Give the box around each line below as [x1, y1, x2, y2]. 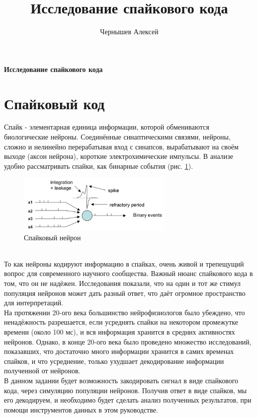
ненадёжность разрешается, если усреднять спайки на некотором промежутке [4, 317, 238, 327]
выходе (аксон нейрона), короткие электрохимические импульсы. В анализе [4, 151, 234, 161]
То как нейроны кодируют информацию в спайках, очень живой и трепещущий [4, 258, 244, 269]
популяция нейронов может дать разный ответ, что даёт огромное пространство [4, 287, 246, 298]
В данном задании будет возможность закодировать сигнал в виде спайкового [4, 375, 239, 385]
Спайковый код [4, 93, 105, 113]
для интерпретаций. [4, 297, 64, 308]
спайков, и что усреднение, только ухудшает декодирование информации [4, 355, 224, 366]
